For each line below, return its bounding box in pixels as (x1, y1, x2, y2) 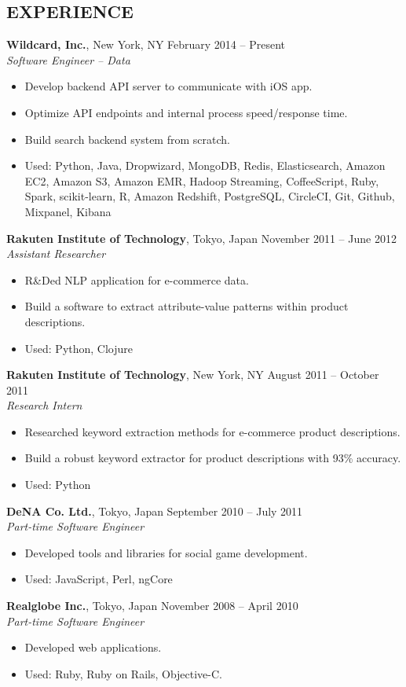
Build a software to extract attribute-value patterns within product (24, 298, 349, 314)
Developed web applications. (24, 639, 162, 656)
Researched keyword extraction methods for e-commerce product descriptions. (24, 423, 401, 439)
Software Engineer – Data (6, 51, 130, 68)
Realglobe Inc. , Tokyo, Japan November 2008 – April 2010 (6, 597, 298, 614)
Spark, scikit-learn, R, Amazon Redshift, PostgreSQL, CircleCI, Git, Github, (24, 188, 395, 204)
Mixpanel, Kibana (24, 203, 112, 219)
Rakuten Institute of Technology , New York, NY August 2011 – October (6, 366, 379, 383)
